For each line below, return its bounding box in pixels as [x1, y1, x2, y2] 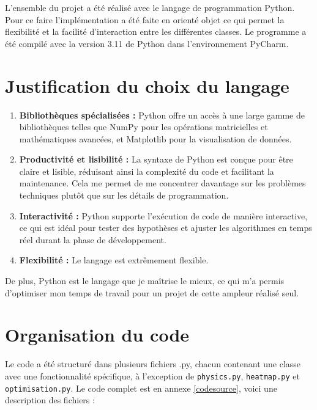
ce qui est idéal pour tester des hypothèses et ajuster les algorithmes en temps [19, 221, 312, 234]
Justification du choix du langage [5, 73, 289, 98]
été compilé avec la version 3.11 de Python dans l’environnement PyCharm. [5, 37, 289, 49]
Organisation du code [5, 322, 190, 347]
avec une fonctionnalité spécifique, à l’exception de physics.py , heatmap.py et [5, 369, 300, 382]
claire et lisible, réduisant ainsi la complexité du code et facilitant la [19, 164, 274, 177]
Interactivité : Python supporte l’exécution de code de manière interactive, [19, 209, 308, 222]
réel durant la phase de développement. [19, 233, 166, 246]
